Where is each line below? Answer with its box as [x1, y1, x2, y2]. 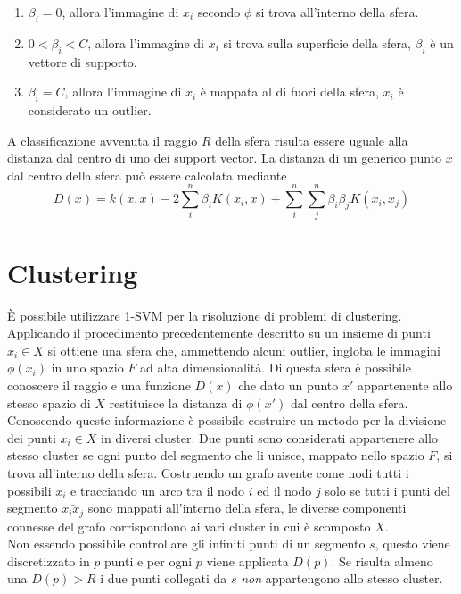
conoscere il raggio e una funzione [7, 375, 191, 394]
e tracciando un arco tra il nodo [70, 481, 245, 499]
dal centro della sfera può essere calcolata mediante [7, 165, 287, 184]
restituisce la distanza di [109, 393, 243, 412]
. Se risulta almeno [331, 551, 433, 570]
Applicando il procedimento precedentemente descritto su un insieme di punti [7, 323, 431, 342]
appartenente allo [357, 375, 453, 394]
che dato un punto [238, 375, 339, 394]
